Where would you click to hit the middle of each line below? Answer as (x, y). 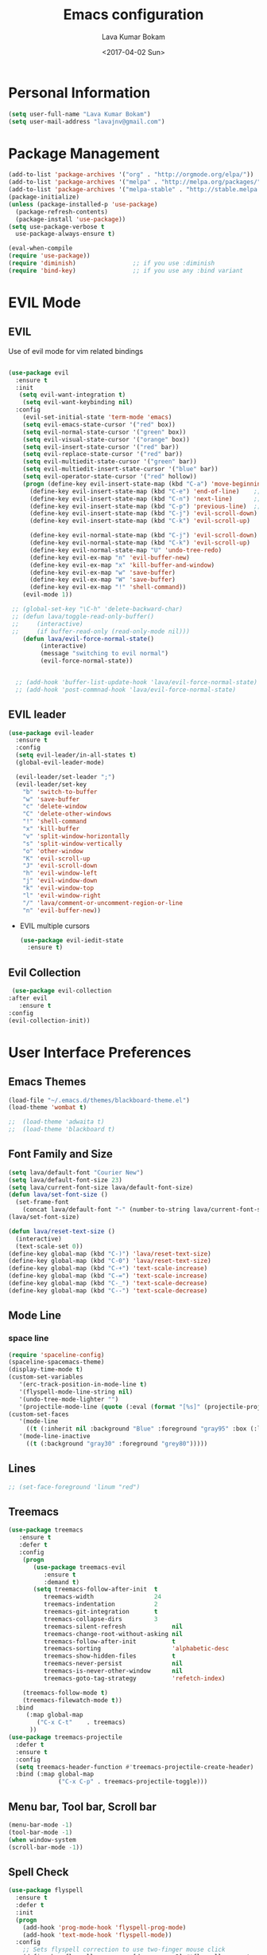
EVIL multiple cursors (54, 926)
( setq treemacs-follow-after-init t (95, 1589)
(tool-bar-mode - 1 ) (41, 1832)
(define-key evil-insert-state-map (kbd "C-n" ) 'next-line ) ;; (145, 499)
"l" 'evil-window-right (62, 895)
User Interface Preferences (100, 1052)
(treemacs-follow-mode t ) (66, 1693)
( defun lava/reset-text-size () (62, 1231)
